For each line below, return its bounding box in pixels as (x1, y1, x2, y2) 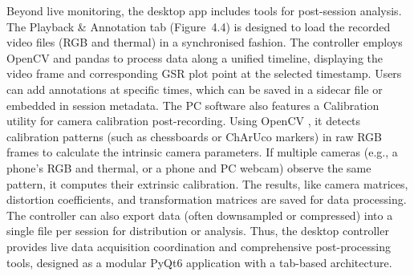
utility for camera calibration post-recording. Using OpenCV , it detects (6, 112, 361, 129)
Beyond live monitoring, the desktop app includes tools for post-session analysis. (6, 2, 402, 18)
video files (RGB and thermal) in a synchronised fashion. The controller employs (6, 34, 403, 51)
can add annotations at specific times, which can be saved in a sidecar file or (6, 80, 383, 97)
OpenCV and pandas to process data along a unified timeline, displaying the (6, 49, 383, 66)
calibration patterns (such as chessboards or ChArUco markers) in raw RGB (6, 128, 382, 144)
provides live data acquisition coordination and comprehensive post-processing (6, 237, 391, 254)
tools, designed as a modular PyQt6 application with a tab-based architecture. (6, 254, 392, 270)
